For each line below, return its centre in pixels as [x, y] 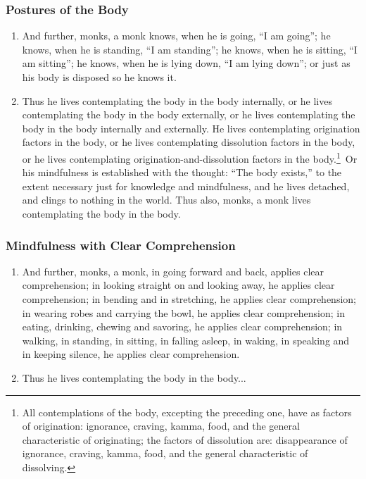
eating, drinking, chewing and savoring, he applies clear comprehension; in [182, 326]
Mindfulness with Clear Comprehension [121, 245]
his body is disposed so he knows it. [99, 77]
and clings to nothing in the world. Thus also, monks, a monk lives [166, 200]
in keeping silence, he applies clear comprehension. [131, 354]
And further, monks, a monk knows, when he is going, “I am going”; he [176, 36]
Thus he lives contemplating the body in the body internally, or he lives [177, 100]
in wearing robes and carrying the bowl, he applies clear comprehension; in [184, 312]
